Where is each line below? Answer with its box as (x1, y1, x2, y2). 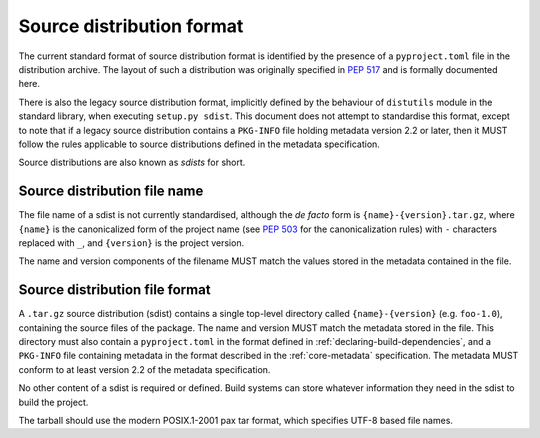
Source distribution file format (18, 281, 211, 299)
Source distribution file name (18, 183, 204, 200)
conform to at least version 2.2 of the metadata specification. (18, 363, 271, 375)
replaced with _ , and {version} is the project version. (18, 236, 245, 249)
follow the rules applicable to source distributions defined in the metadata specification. (18, 138, 380, 150)
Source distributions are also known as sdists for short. (18, 156, 246, 169)
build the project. (18, 396, 89, 408)
